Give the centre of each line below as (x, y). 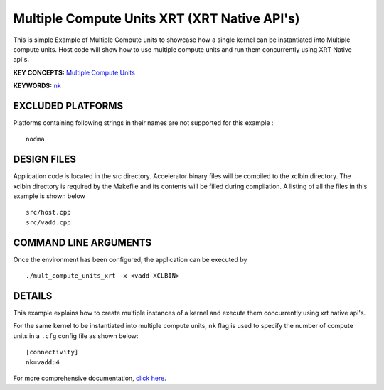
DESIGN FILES (44, 159)
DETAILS (33, 296)
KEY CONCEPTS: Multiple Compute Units (74, 72)
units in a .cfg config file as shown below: (76, 336)
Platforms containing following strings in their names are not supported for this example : (143, 123)
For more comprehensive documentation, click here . (90, 378)
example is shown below (49, 196)
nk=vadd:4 (43, 362)
